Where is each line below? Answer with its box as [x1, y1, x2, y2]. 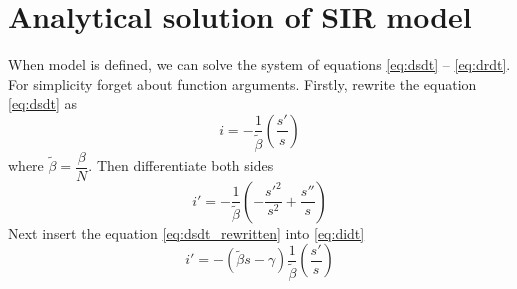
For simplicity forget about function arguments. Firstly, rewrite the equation [8, 73, 477, 94]
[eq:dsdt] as [8, 93, 78, 114]
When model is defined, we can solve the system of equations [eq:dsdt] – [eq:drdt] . [8, 54, 511, 75]
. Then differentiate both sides [88, 155, 274, 176]
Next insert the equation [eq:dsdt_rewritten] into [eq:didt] [8, 222, 365, 243]
